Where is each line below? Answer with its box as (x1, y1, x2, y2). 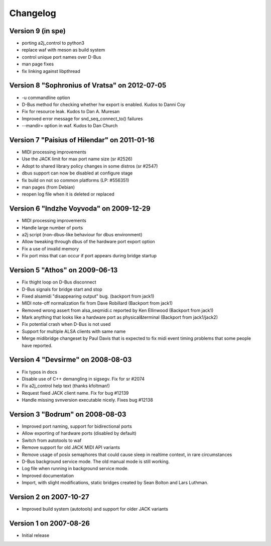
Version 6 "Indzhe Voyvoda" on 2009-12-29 (9, 204, 151, 213)
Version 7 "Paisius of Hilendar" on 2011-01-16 (9, 136, 155, 144)
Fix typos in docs (22, 369, 58, 375)
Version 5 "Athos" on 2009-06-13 (9, 266, 118, 275)
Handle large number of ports (22, 224, 83, 231)
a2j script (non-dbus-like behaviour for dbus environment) (22, 232, 143, 238)
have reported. (22, 342, 53, 348)
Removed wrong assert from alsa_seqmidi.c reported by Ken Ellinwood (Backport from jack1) (22, 307, 214, 313)
